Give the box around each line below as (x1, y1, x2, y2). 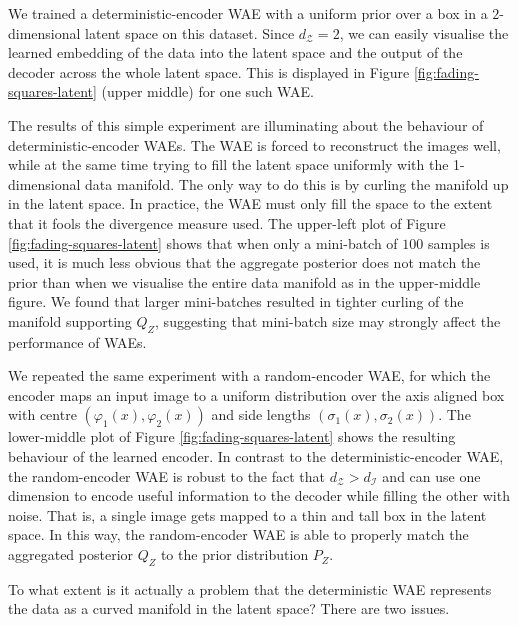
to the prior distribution (160, 544, 309, 565)
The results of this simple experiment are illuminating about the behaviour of (8, 114, 484, 135)
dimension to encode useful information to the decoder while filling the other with (8, 485, 510, 506)
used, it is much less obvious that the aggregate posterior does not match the (8, 252, 481, 273)
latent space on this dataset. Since (85, 22, 295, 43)
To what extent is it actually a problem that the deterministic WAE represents (8, 578, 492, 599)
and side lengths (211, 404, 311, 425)
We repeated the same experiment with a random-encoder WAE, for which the (8, 365, 491, 386)
